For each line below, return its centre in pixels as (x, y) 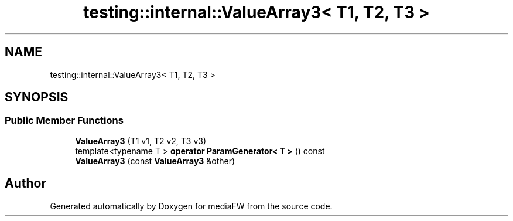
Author (25, 183)
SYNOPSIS (37, 97)
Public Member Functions (64, 120)
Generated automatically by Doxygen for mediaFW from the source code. (191, 206)
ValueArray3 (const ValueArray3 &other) (155, 161)
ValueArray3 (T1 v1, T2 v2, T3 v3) (141, 141)
